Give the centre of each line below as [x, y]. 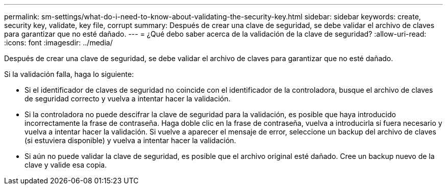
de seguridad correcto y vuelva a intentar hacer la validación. [128, 99]
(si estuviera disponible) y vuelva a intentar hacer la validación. [130, 140]
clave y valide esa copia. [66, 165]
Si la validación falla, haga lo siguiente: [69, 74]
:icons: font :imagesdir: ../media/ [58, 43]
